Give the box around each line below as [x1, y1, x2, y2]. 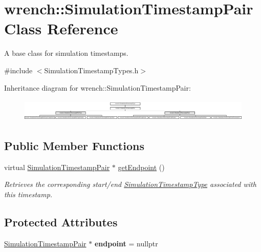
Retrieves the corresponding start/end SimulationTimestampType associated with [4, 179, 256, 190]
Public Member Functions [4, 137, 144, 153]
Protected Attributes [4, 214, 118, 229]
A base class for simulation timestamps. [4, 48, 128, 58]
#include [4, 65, 33, 75]
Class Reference [4, 18, 118, 39]
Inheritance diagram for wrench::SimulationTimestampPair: [4, 82, 191, 93]
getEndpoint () [118, 161, 165, 172]
